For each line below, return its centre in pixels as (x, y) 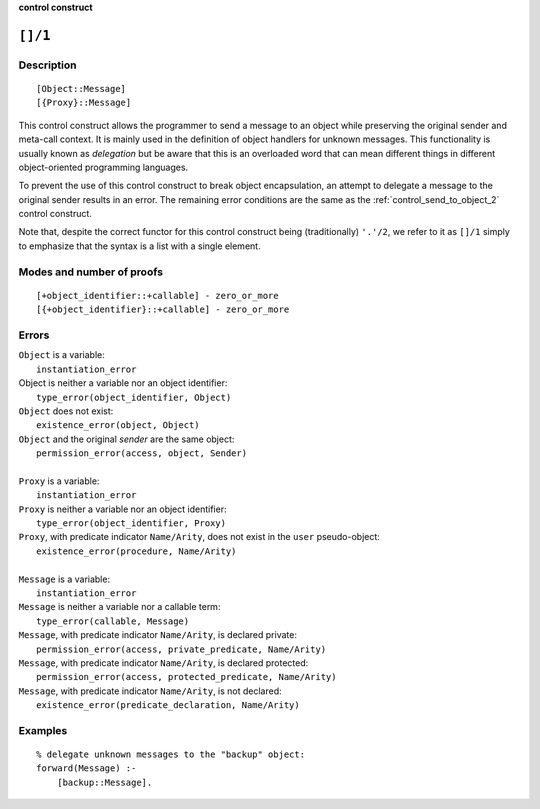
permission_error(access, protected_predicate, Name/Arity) (186, 677)
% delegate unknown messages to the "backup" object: (170, 754)
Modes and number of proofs (91, 272)
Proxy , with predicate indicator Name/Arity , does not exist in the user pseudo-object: (199, 537)
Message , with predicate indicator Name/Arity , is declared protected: (163, 662)
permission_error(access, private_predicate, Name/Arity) (181, 649)
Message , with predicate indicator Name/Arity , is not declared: (150, 691)
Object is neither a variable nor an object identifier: (123, 383)
